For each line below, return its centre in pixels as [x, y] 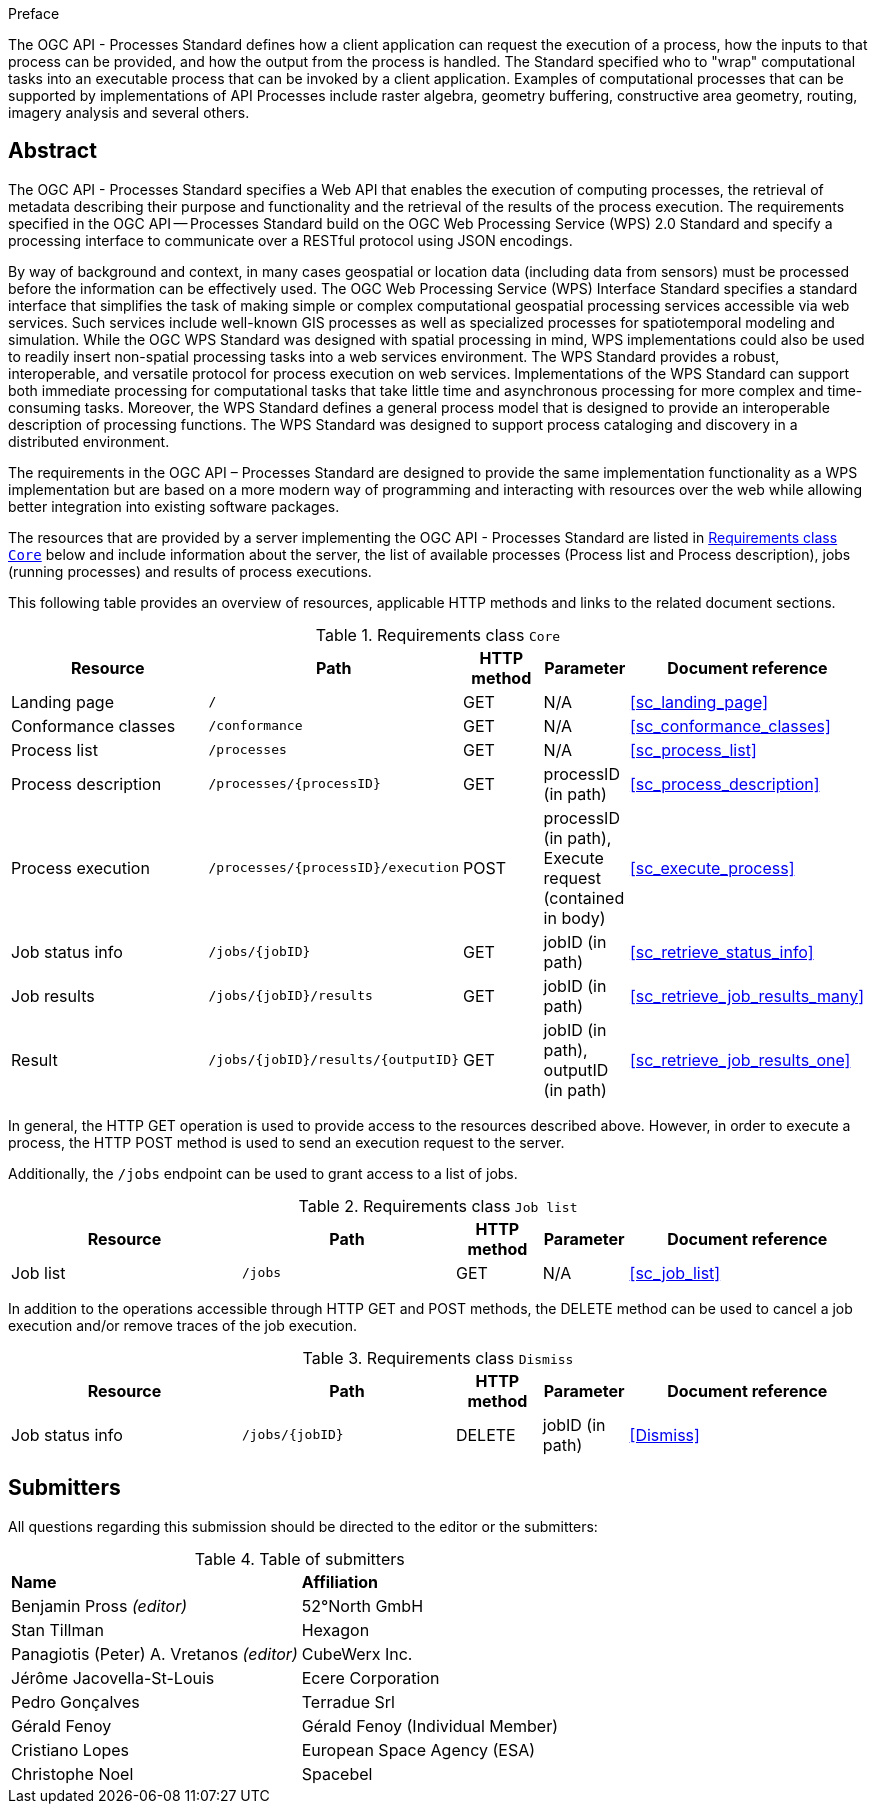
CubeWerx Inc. [357, 1653]
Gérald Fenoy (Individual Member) [430, 1725]
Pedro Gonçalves [75, 1701]
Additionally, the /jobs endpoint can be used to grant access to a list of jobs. [263, 1173]
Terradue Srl [348, 1701]
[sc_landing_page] [698, 701]
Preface [34, 13]
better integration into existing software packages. [174, 506]
